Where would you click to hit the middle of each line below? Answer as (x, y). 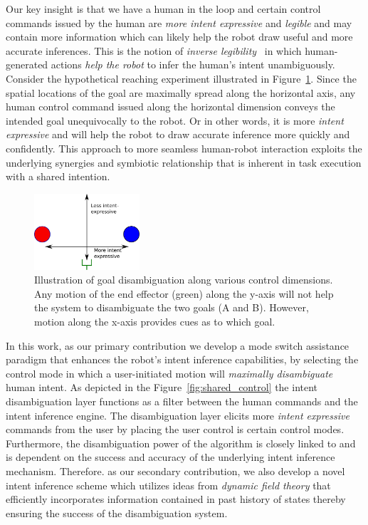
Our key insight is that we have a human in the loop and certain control (163, 9)
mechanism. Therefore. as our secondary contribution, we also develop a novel (175, 471)
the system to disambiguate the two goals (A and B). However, (172, 307)
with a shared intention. (58, 176)
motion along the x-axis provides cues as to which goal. (155, 322)
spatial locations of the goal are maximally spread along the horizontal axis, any (181, 92)
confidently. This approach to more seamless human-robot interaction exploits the (184, 148)
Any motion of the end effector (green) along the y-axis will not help (184, 293)
